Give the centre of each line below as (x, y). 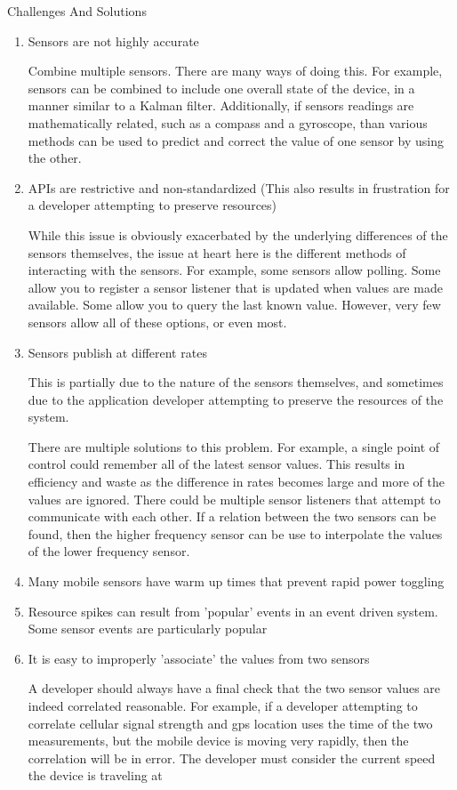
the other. (55, 158)
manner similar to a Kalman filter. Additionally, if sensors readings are (221, 105)
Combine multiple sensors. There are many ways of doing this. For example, (235, 71)
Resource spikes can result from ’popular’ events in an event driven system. (233, 611)
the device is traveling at (95, 775)
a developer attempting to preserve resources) (152, 205)
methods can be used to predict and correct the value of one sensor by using (236, 140)
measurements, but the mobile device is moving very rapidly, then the (218, 741)
